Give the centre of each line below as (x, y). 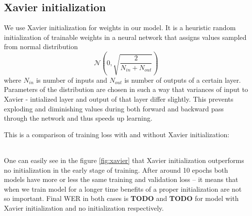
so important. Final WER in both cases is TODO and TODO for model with (121, 198)
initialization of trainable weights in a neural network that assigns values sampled (125, 37)
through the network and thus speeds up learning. (78, 118)
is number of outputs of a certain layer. (183, 80)
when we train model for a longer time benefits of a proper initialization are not (123, 189)
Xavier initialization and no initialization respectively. (84, 208)
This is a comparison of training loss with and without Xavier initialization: (117, 134)
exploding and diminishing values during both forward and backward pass (114, 108)
